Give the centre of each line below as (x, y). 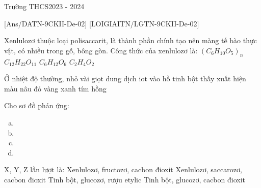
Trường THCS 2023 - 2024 (44, 6)
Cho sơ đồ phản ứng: (37, 105)
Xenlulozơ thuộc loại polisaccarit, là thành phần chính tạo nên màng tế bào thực (130, 40)
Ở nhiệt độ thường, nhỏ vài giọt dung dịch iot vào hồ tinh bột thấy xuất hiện (125, 79)
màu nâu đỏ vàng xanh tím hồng (55, 88)
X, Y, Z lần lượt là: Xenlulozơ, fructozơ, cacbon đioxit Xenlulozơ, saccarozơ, (123, 169)
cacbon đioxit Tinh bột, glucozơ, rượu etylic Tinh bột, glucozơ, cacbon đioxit (125, 179)
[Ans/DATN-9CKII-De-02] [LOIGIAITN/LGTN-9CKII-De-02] (102, 23)
